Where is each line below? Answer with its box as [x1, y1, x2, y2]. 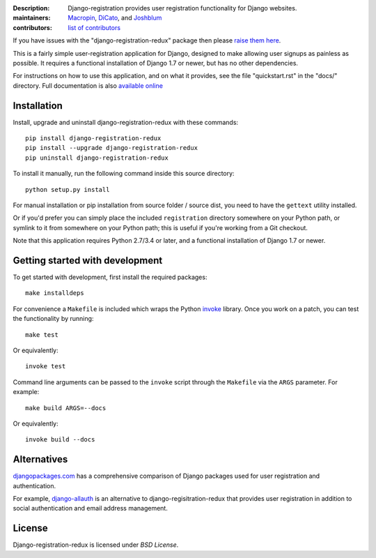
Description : [13, 4, 50, 12]
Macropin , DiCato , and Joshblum [68, 14, 162, 22]
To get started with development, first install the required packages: [13, 273, 207, 282]
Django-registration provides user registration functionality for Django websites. [68, 4, 297, 12]
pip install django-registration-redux [25, 135, 162, 142]
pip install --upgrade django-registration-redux [25, 144, 198, 152]
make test [25, 331, 58, 338]
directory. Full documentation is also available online [13, 81, 164, 90]
